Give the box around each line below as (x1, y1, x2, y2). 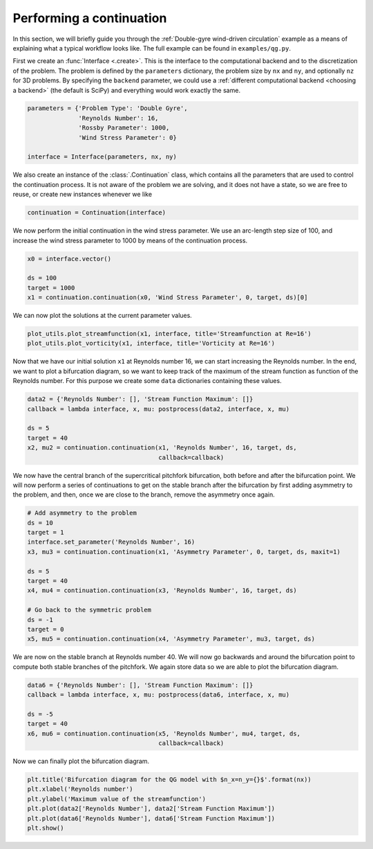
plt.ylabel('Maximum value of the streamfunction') (27, 795, 207, 803)
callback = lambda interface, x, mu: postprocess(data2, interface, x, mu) (27, 405, 290, 413)
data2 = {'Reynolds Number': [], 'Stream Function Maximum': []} (27, 395, 254, 403)
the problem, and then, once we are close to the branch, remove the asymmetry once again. (12, 490, 276, 499)
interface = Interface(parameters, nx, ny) (27, 153, 178, 161)
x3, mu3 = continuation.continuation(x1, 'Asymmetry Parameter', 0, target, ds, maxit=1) (27, 548, 341, 555)
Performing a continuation (12, 10, 167, 26)
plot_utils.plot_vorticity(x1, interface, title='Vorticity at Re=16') (27, 339, 276, 348)
